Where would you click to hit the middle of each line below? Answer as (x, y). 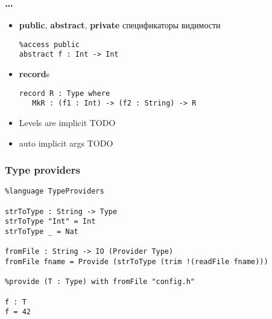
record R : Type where (65, 93)
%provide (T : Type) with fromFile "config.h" (100, 282)
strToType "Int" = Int (50, 222)
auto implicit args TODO (66, 143)
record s (34, 74)
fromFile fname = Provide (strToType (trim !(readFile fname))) (137, 262)
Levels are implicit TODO (67, 123)
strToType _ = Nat (42, 232)
